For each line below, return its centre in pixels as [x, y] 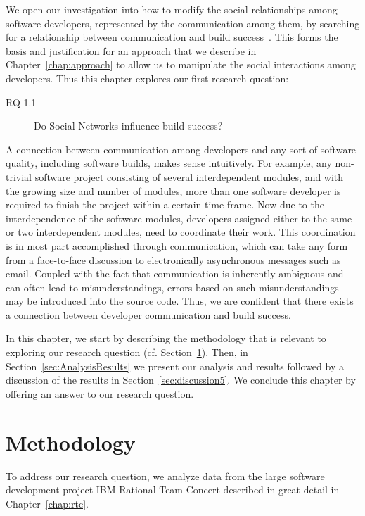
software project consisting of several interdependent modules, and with [189, 176]
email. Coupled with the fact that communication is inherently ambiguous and [175, 273]
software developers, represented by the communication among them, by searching [183, 23]
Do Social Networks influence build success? [128, 126]
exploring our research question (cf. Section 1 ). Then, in [127, 352]
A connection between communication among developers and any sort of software [181, 149]
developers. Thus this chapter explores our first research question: [147, 78]
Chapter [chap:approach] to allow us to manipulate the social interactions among [181, 64]
